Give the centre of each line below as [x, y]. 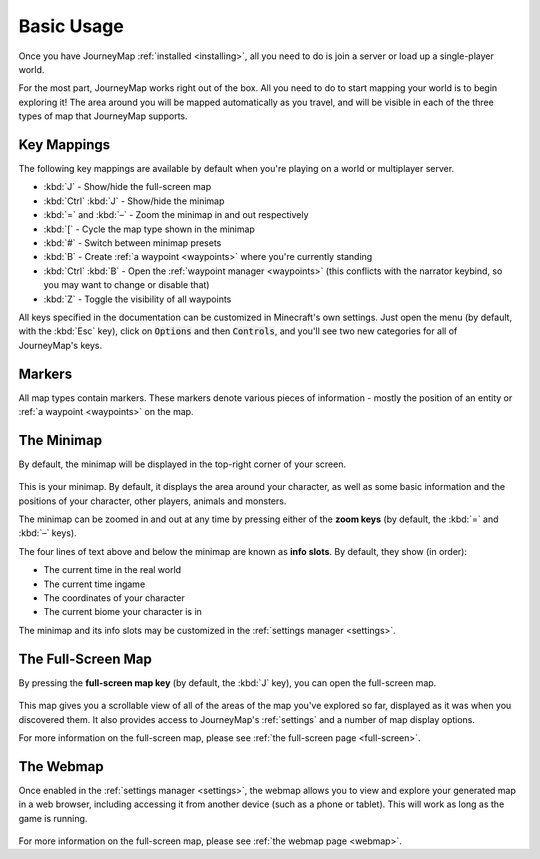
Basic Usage [71, 26]
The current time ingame [94, 584]
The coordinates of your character [114, 598]
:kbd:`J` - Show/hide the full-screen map [127, 187]
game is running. [53, 818]
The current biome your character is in [122, 612]
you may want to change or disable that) [126, 285]
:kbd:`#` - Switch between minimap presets [132, 242]
